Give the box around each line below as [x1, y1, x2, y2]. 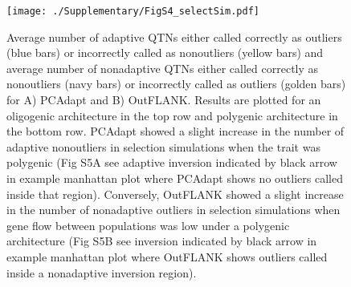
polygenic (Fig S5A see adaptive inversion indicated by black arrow [6, 154, 337, 171]
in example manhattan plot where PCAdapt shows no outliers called [6, 170, 343, 186]
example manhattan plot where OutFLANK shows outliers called [6, 248, 328, 265]
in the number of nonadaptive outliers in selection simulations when [6, 201, 341, 218]
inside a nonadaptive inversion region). [6, 264, 197, 281]
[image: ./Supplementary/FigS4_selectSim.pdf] [6, 6, 259, 17]
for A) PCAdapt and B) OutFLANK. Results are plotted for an [6, 91, 321, 108]
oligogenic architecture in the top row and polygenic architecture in [6, 107, 338, 123]
